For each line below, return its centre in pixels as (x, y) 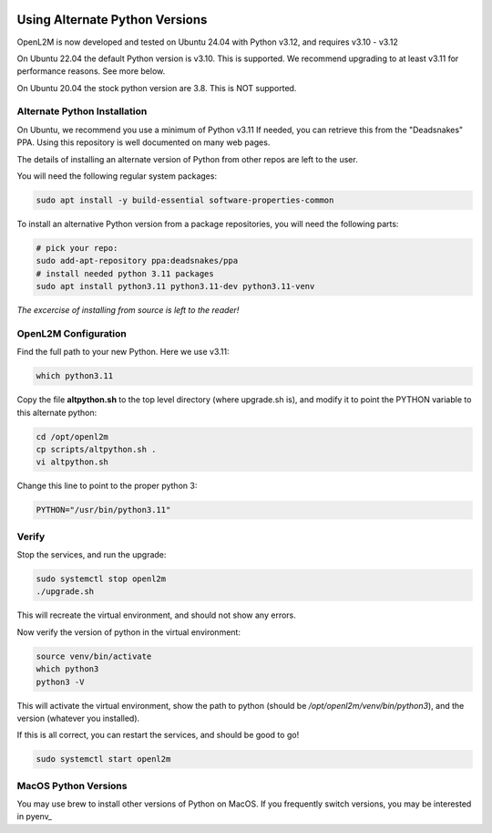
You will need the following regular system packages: (117, 176)
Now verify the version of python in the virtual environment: (129, 632)
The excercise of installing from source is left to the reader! (128, 310)
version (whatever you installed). (78, 718)
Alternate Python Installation (82, 111)
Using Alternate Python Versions (112, 20)
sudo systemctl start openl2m (103, 759)
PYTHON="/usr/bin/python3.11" (103, 510)
